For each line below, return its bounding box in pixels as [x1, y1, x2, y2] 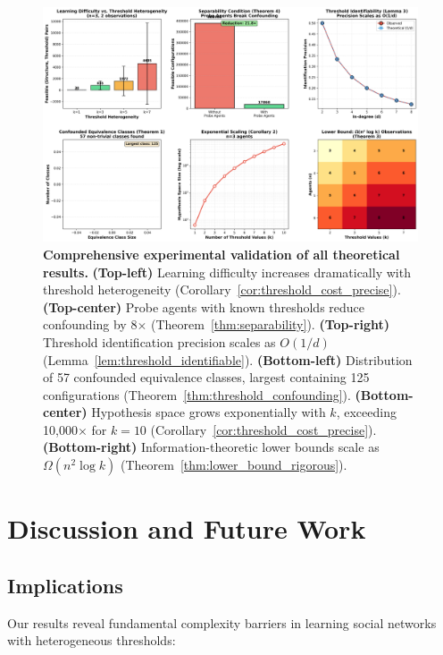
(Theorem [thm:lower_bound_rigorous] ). [120, 455, 347, 474]
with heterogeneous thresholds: [7, 631, 176, 650]
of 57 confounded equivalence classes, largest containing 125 [43, 368, 370, 387]
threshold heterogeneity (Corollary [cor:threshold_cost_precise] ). [43, 280, 401, 299]
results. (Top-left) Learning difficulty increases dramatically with [43, 262, 411, 281]
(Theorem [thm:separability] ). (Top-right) [150, 315, 390, 334]
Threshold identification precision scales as [43, 332, 276, 351]
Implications [7, 571, 123, 599]
